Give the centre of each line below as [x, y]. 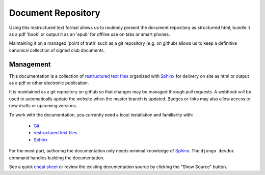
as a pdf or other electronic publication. [49, 83]
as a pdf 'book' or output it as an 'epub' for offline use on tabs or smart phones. [90, 34]
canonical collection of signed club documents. [57, 50]
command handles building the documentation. [57, 158]
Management [30, 64]
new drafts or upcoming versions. [43, 106]
